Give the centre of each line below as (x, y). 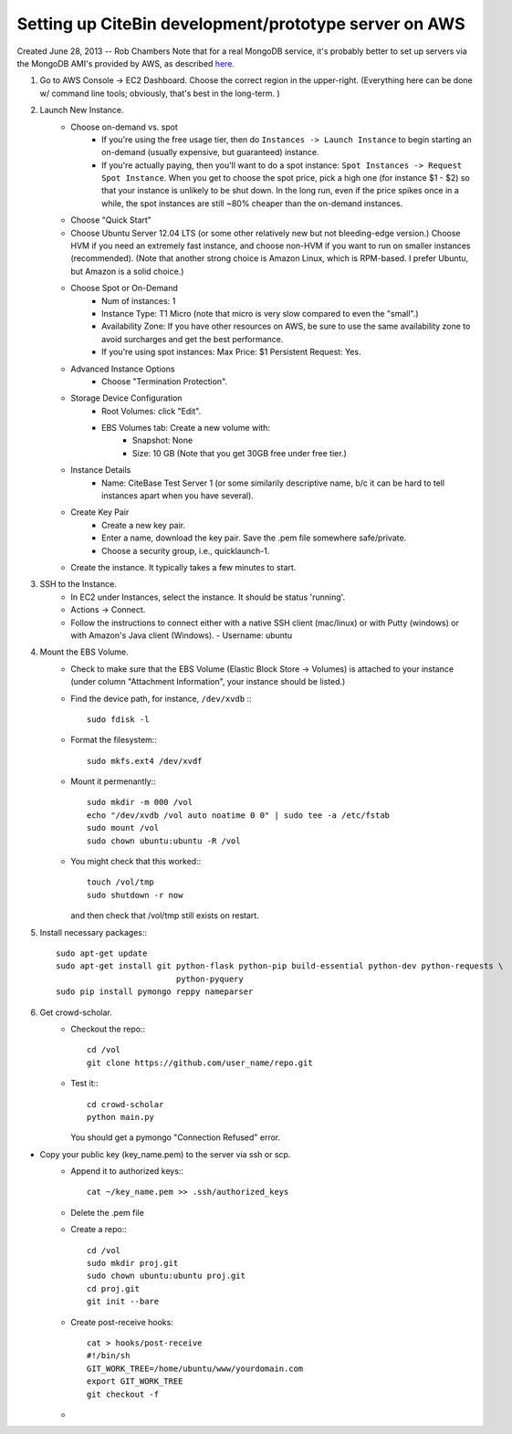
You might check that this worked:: (136, 862)
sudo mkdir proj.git (133, 1263)
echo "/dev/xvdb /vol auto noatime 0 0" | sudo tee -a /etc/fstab (239, 815)
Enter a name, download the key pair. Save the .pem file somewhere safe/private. (254, 538)
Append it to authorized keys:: (127, 1171)
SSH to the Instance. (78, 584)
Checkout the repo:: (108, 1029)
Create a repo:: (99, 1230)
